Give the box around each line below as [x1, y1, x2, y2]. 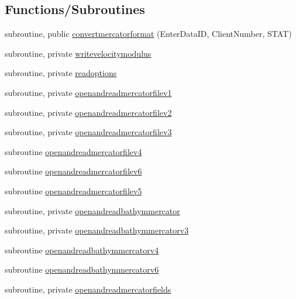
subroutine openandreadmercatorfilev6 [5, 165, 142, 177]
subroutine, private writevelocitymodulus [5, 47, 152, 59]
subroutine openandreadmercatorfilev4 [5, 145, 142, 157]
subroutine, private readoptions [5, 67, 117, 79]
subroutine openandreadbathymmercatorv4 [5, 243, 159, 256]
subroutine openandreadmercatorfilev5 [5, 184, 142, 197]
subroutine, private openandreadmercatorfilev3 [5, 126, 172, 138]
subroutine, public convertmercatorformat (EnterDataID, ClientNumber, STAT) [5, 28, 292, 40]
